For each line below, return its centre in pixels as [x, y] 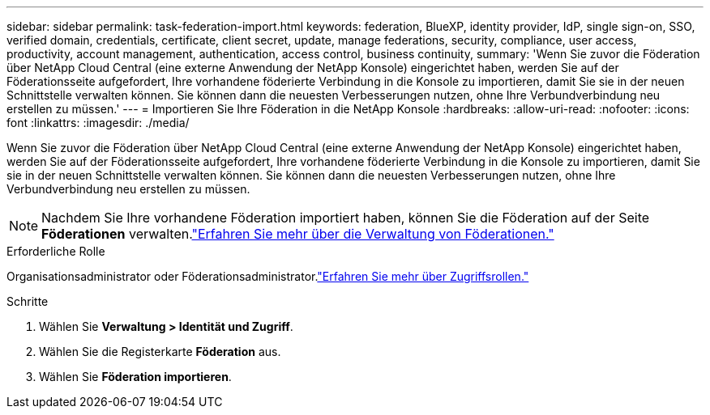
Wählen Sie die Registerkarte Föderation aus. [160, 351]
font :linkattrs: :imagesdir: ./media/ [98, 123]
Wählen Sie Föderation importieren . [135, 377]
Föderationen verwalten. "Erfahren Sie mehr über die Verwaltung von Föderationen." [298, 234]
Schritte [28, 301]
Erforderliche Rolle [56, 251]
